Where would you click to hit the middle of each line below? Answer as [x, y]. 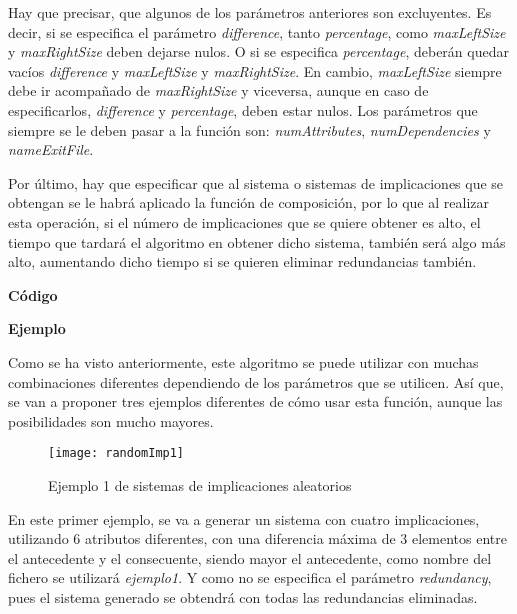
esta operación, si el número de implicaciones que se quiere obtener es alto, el [244, 221]
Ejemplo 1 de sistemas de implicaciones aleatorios [200, 484]
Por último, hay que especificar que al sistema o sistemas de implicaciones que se [256, 182]
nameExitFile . [51, 149]
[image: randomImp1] [116, 453]
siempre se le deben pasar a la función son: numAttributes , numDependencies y [249, 129]
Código [33, 294]
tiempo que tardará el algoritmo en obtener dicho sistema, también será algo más [257, 241]
